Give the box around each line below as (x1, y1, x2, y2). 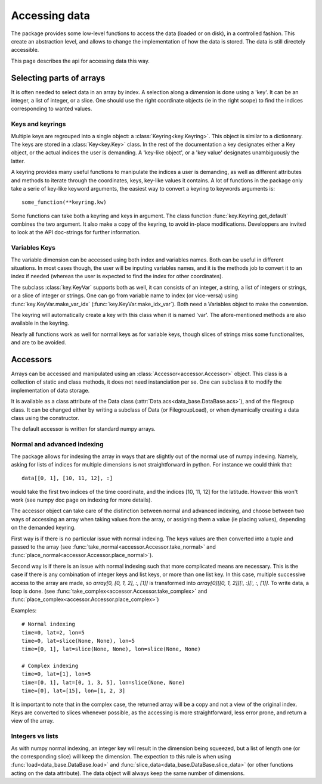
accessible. (11, 46, 39, 54)
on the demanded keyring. (11, 524, 76, 531)
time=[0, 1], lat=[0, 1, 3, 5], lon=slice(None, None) (21, 679, 185, 686)
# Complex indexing (21, 662, 79, 670)
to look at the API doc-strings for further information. (11, 229, 141, 236)
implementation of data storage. (11, 387, 90, 394)
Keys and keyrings (11, 120, 66, 128)
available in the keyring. (11, 319, 70, 327)
